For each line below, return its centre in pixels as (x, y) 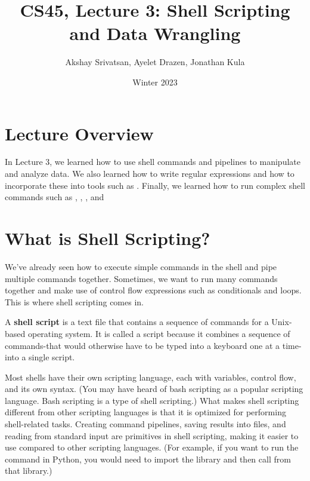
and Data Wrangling (155, 33)
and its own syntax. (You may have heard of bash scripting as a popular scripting (154, 389)
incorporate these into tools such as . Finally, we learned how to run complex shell (155, 185)
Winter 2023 (155, 82)
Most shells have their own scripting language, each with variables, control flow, (151, 377)
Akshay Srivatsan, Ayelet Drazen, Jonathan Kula (155, 62)
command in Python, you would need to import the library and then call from (148, 459)
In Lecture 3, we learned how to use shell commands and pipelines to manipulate (153, 162)
